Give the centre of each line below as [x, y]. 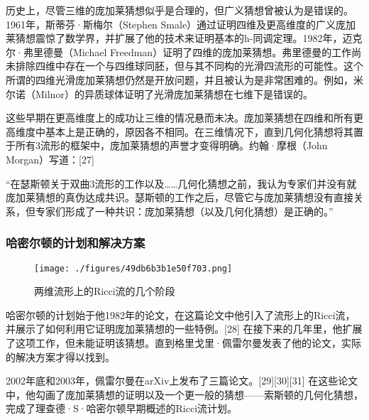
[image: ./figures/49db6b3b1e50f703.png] [133, 268]
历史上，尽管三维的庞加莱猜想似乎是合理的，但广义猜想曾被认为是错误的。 [180, 10]
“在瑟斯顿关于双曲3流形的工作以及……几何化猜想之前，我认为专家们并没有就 [181, 183]
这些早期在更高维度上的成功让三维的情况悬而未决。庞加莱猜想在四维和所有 [180, 118]
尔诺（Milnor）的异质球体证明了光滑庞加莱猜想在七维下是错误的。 [159, 93]
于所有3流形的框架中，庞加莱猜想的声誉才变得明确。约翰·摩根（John [167, 145]
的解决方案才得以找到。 [60, 356]
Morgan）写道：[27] [50, 159]
